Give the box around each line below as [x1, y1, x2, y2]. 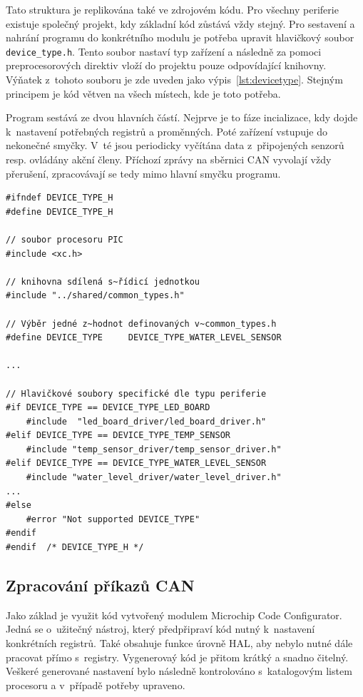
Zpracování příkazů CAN [6, 574, 195, 596]
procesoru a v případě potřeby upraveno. [6, 677, 185, 692]
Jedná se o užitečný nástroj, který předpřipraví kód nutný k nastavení [6, 621, 315, 636]
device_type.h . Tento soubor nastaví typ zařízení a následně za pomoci [6, 44, 322, 58]
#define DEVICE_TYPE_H [6, 206, 113, 217]
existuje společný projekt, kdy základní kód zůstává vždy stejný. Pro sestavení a [6, 16, 355, 31]
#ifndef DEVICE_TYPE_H [6, 193, 113, 203]
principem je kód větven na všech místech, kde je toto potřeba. [6, 86, 281, 101]
